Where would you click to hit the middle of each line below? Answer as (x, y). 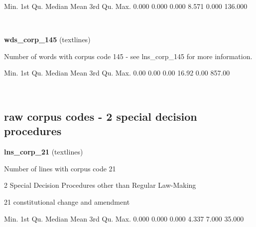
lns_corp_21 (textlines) (44, 152)
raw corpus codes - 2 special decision (101, 116)
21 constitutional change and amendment (67, 201)
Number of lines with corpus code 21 (60, 168)
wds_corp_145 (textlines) (47, 39)
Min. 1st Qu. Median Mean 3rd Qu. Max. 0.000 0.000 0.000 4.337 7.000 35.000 (124, 218)
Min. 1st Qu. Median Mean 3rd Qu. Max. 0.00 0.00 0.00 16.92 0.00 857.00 (117, 73)
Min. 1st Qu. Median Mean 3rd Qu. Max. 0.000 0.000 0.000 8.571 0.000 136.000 (126, 6)
